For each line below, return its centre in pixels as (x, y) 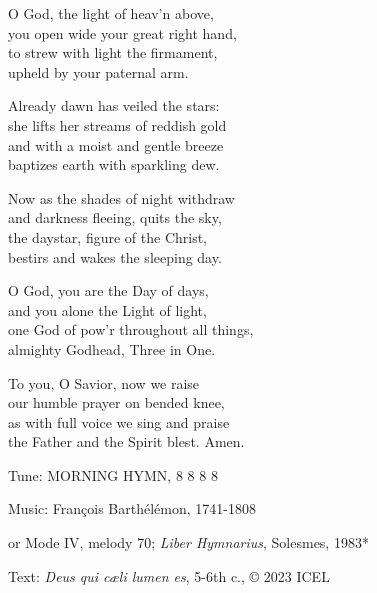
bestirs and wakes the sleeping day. (115, 256)
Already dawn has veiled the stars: (114, 105)
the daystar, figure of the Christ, (108, 236)
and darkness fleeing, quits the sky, (115, 217)
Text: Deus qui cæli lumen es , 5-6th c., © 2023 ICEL (169, 575)
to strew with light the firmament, (113, 52)
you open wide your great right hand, (122, 32)
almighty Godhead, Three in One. (112, 348)
